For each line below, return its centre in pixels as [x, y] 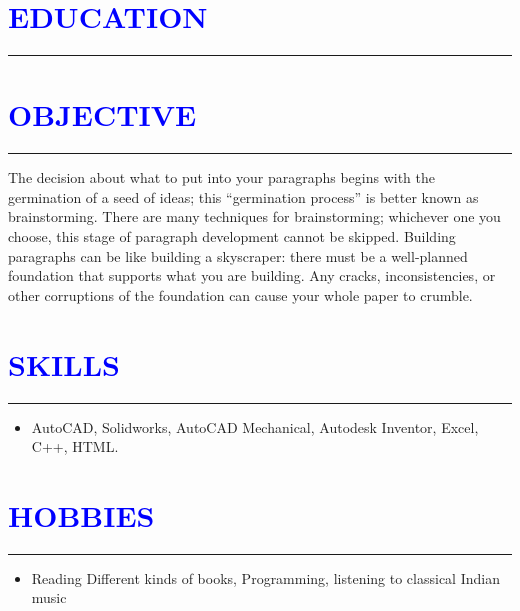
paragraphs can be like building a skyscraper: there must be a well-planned [238, 255]
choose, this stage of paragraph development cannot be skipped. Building [232, 236]
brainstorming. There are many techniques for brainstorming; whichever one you [254, 216]
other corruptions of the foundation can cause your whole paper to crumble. [240, 294]
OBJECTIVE [102, 114]
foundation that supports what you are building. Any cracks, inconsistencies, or [252, 275]
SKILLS [64, 363]
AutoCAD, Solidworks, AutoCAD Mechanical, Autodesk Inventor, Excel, [255, 426]
